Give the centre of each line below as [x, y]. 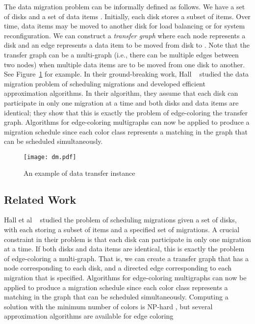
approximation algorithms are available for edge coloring [89, 316]
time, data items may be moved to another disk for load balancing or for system [125, 26]
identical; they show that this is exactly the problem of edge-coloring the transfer [126, 112]
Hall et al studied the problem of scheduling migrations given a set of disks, [120, 220]
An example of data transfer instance [79, 173]
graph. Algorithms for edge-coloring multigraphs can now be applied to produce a [127, 122]
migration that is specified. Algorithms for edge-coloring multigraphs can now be [125, 277]
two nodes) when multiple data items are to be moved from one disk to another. [125, 64]
